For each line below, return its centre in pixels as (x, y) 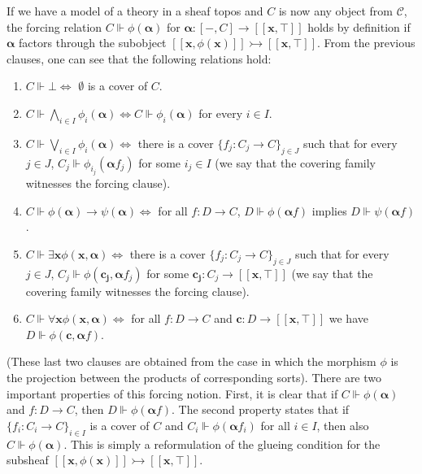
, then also (343, 425)
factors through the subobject (93, 43)
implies (329, 210)
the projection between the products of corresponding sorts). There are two (194, 377)
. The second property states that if (261, 409)
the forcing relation (54, 26)
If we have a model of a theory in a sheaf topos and (135, 11)
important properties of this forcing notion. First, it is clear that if (172, 393)
